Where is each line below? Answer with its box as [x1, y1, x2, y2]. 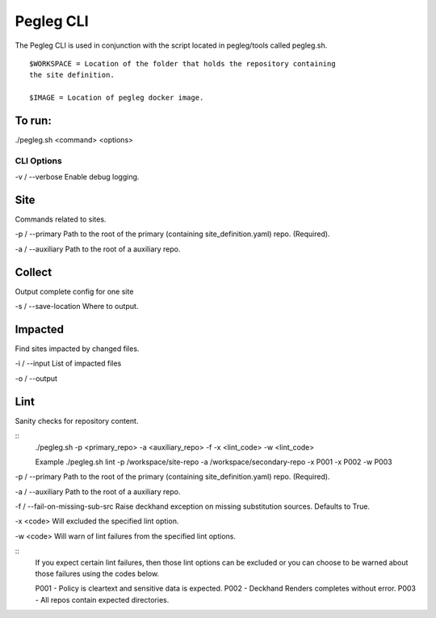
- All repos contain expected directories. [35, 595, 170, 604]
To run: [15, 113, 52, 127]
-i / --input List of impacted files [15, 358, 122, 368]
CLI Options [15, 154, 62, 166]
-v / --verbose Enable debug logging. [15, 172, 140, 182]
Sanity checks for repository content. [15, 416, 139, 425]
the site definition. [29, 70, 115, 80]
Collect [15, 265, 52, 279]
